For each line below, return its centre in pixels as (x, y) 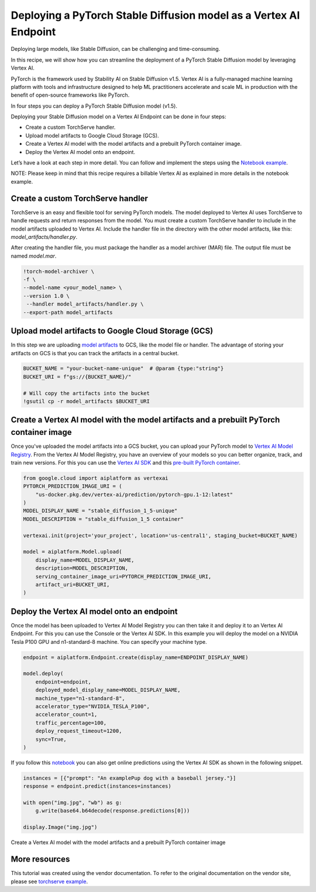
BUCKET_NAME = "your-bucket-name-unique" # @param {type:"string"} (123, 368)
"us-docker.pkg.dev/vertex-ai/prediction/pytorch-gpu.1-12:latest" (134, 494)
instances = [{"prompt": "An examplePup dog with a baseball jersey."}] (130, 778)
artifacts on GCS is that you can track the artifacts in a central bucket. (95, 353)
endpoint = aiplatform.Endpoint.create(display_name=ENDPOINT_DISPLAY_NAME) (136, 657)
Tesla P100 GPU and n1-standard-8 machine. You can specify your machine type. (109, 641)
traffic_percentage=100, (71, 723)
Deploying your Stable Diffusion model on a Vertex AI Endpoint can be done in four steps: (118, 116)
